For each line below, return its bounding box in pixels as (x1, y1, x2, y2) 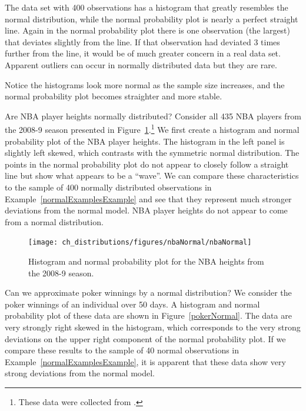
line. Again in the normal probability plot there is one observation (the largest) (5, 24, 291, 36)
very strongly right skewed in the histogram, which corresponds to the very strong (5, 320, 301, 333)
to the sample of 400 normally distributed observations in (5, 181, 212, 193)
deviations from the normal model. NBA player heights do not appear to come (5, 204, 288, 216)
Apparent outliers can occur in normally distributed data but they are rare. (5, 58, 277, 71)
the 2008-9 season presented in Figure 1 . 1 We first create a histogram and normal (5, 122, 300, 135)
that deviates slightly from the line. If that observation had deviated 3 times (5, 35, 280, 48)
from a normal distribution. (5, 215, 104, 228)
